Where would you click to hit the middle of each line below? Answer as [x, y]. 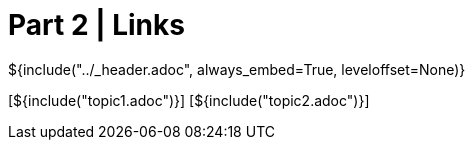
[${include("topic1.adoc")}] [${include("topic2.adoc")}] [189, 100]
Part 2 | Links [96, 25]
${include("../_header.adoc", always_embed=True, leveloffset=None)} [237, 69]
